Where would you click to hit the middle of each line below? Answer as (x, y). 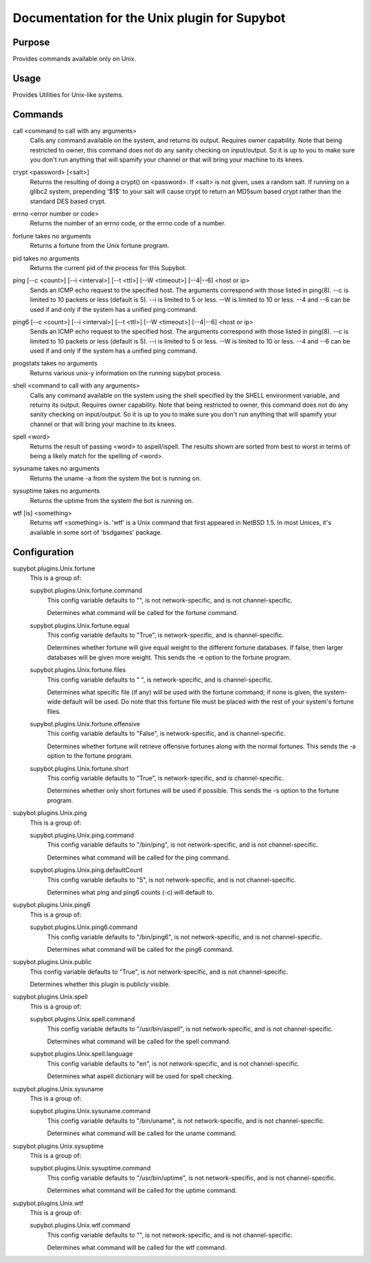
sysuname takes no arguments (56, 469)
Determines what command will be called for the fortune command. (143, 613)
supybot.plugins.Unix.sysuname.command (90, 1111)
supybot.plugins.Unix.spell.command (82, 1019)
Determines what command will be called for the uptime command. (142, 1191)
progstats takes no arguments (55, 364)
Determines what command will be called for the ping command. (138, 857)
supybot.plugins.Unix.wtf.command (80, 1225)
